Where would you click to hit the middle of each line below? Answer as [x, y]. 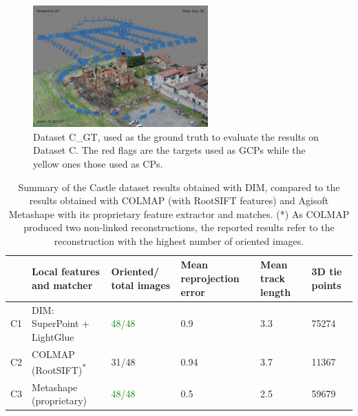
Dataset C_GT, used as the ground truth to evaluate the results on [176, 136]
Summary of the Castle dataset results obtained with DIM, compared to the [179, 187]
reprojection [210, 278]
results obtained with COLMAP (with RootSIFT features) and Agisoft [179, 200]
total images [141, 285]
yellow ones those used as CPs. [98, 163]
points [326, 285]
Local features [66, 271]
